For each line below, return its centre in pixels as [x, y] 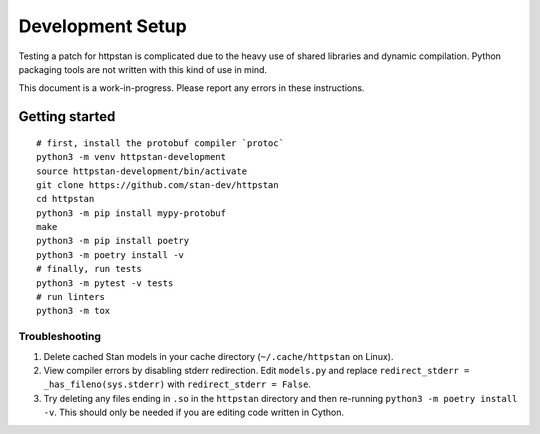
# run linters [70, 297]
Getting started [67, 116]
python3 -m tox [73, 311]
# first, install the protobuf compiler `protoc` [160, 143]
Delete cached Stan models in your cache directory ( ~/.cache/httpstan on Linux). [218, 356]
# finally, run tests [89, 269]
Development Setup [102, 26]
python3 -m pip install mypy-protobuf [131, 213]
